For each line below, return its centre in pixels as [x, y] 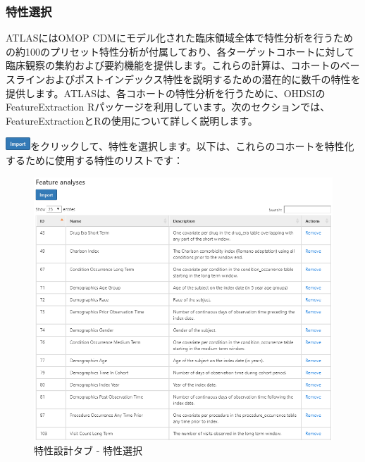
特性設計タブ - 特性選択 [88, 450]
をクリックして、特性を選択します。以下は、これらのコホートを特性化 [192, 146]
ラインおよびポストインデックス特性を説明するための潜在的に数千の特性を [188, 79]
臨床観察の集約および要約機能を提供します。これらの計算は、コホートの [173, 65]
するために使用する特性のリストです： [94, 160]
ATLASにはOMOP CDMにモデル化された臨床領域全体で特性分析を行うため [179, 38]
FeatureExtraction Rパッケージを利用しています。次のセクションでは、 [168, 107]
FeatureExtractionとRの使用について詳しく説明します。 [132, 120]
